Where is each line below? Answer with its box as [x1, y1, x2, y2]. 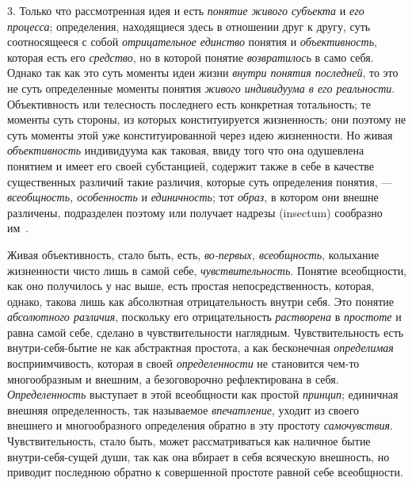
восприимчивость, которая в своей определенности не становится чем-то [7, 355, 360, 372]
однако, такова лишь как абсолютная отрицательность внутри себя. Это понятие [7, 292, 394, 309]
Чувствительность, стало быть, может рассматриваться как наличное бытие [7, 433, 371, 449]
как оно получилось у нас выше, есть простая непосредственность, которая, [7, 277, 375, 294]
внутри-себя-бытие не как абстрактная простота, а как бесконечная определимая [7, 339, 394, 356]
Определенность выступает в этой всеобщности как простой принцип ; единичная [7, 386, 399, 403]
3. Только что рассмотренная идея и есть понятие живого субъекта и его [7, 2, 364, 18]
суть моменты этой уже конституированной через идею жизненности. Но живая [7, 126, 393, 143]
